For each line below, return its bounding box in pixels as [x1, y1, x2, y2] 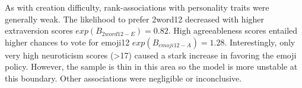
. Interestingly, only [224, 35, 295, 48]
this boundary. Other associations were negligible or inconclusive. [5, 71, 242, 84]
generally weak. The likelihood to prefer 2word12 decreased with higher [5, 12, 265, 25]
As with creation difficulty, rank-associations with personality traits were [5, 1, 269, 13]
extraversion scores [5, 24, 73, 37]
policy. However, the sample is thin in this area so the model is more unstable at [5, 60, 298, 73]
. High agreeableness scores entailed [168, 24, 298, 37]
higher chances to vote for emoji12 [5, 35, 130, 48]
